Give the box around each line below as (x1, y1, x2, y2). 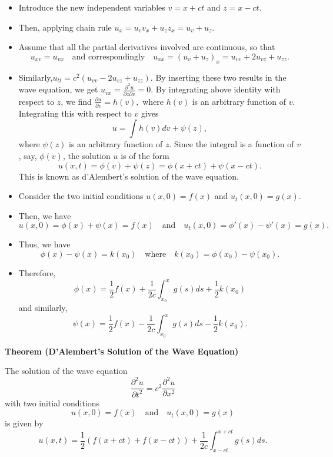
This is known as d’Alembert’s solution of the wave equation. (18, 170, 239, 182)
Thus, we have (18, 238, 71, 250)
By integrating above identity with (155, 83, 281, 95)
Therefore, (18, 267, 56, 279)
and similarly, (18, 302, 68, 314)
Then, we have (18, 209, 71, 221)
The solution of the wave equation (5, 365, 128, 377)
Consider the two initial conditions (18, 190, 144, 202)
